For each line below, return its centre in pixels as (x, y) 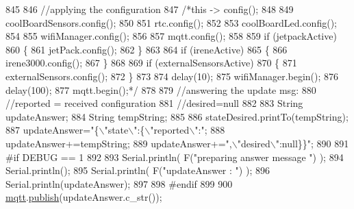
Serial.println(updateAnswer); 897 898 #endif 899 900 (119, 183)
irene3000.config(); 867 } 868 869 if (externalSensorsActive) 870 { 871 (151, 63)
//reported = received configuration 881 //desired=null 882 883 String (154, 103)
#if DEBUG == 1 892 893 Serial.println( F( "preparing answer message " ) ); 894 (175, 157)
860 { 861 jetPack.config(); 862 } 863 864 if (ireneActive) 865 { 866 (147, 49)
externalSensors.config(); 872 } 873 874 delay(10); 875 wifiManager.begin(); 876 (172, 76)
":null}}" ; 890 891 (312, 143)
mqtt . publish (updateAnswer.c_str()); (84, 197)
